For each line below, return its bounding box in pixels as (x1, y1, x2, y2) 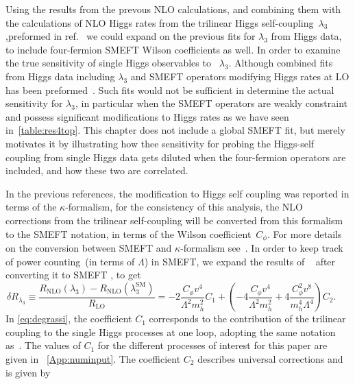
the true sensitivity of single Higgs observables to (5, 56, 211, 70)
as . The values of (5, 338, 81, 352)
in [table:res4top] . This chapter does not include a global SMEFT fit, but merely (5, 123, 345, 137)
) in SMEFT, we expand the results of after (144, 254, 336, 268)
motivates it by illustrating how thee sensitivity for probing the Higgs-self (5, 136, 315, 150)
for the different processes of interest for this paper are (97, 338, 328, 352)
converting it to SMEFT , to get (5, 267, 141, 282)
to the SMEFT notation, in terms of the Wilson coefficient (5, 226, 252, 241)
